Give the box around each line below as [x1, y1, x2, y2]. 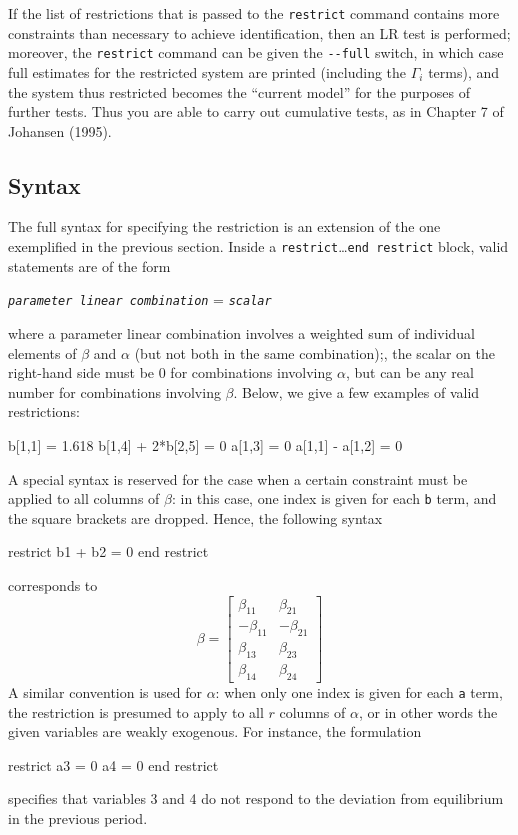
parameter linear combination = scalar [8, 289, 272, 310]
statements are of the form [8, 255, 171, 276]
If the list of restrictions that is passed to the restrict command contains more [8, 3, 500, 23]
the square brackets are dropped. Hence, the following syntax [8, 507, 383, 528]
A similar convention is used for [8, 681, 202, 702]
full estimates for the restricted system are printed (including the [8, 61, 407, 82]
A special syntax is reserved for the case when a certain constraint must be [8, 468, 468, 489]
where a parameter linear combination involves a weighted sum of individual [8, 322, 475, 343]
